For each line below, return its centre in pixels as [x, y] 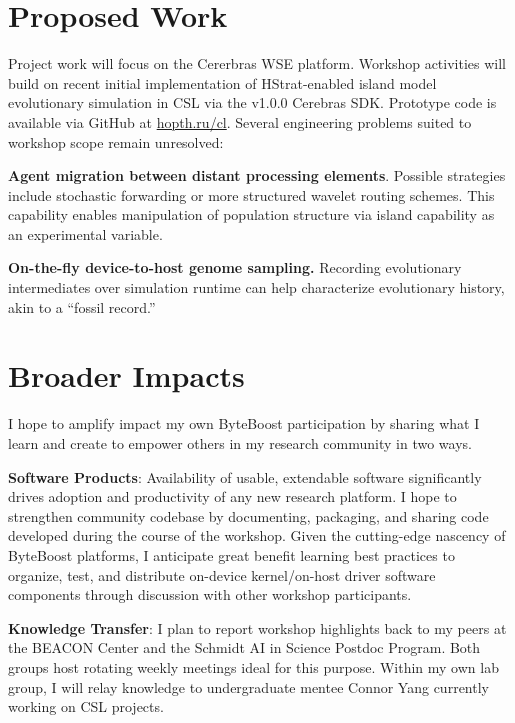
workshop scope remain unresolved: [116, 141]
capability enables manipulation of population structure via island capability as [251, 214]
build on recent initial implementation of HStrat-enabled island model [222, 82]
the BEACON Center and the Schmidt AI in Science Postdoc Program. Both [244, 647]
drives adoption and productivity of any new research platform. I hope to [232, 496]
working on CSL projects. [86, 706]
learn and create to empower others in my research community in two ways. [240, 442]
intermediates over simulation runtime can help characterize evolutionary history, [256, 287]
